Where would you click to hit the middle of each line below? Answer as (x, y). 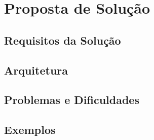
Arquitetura (36, 70)
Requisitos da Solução (63, 40)
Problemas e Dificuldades (72, 100)
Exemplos (30, 130)
